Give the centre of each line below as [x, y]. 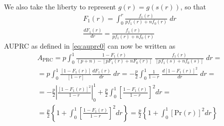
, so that [193, 6]
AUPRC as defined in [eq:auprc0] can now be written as [90, 45]
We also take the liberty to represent [60, 6]
